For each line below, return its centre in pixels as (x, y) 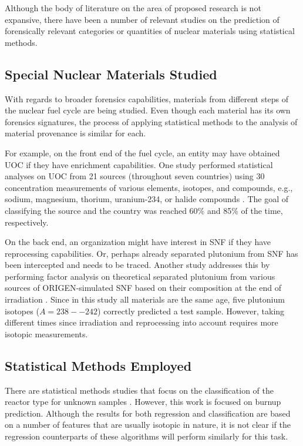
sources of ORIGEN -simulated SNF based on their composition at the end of (143, 288)
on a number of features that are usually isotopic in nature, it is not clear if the (148, 425)
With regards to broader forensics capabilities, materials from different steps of (147, 98)
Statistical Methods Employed (98, 365)
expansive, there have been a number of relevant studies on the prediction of (142, 19)
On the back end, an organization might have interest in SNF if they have (138, 242)
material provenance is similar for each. (75, 133)
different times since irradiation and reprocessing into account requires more (142, 322)
